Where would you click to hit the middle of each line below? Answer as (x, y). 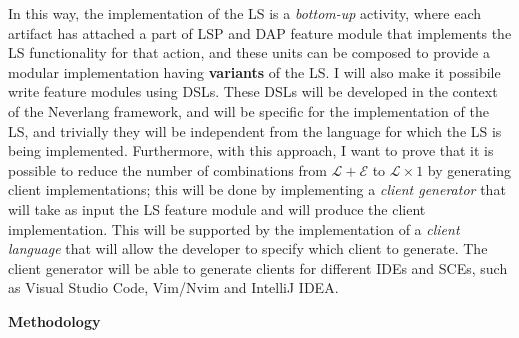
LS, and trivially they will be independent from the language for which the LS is (255, 130)
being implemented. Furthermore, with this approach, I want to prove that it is (251, 150)
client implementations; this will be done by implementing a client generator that (257, 189)
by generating (469, 169)
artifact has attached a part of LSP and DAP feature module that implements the (260, 32)
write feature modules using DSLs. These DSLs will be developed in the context (253, 91)
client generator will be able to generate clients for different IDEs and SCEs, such (258, 267)
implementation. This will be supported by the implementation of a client (234, 228)
